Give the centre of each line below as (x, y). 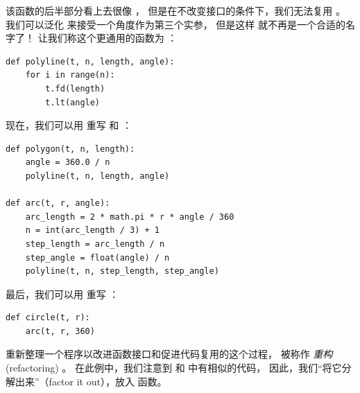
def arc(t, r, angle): (58, 203)
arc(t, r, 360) (60, 331)
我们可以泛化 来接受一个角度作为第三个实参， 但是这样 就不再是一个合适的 (175, 24)
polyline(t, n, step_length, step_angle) (122, 271)
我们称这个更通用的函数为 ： (112, 38)
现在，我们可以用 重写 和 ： (69, 125)
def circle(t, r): (48, 318)
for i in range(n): (70, 75)
